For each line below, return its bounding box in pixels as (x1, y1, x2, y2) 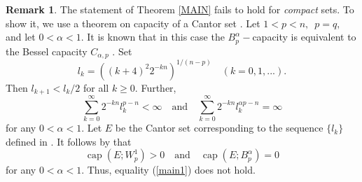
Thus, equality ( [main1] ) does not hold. (87, 162, 256, 177)
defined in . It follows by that (6, 134, 132, 148)
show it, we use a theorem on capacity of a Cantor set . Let (6, 15, 260, 30)
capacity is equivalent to (252, 29, 356, 44)
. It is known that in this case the (81, 29, 225, 44)
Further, (141, 80, 176, 94)
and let (6, 29, 36, 44)
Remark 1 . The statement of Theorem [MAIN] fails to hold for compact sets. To (6, 2, 354, 16)
